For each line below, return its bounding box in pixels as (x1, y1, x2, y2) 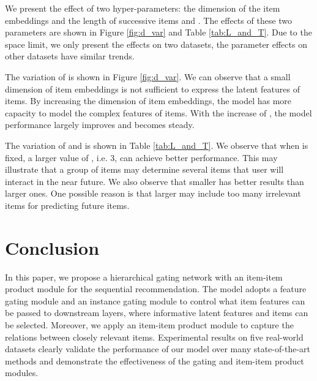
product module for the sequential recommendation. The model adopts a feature (5, 282, 307, 295)
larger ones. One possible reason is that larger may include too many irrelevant (5, 187, 301, 200)
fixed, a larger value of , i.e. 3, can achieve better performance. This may (5, 151, 278, 164)
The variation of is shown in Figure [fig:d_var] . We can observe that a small (5, 70, 291, 83)
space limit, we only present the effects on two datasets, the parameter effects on (5, 37, 307, 50)
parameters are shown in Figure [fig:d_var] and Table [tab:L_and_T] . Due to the (5, 26, 312, 39)
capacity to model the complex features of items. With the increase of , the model (5, 106, 312, 119)
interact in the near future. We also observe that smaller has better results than (5, 175, 304, 187)
